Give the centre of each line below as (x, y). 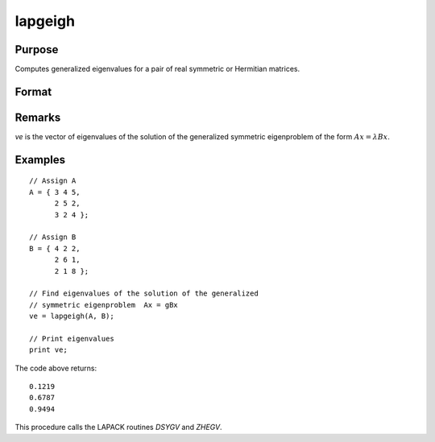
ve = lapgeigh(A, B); (72, 316)
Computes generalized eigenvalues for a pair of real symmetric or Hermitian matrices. (157, 69)
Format (33, 91)
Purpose (37, 50)
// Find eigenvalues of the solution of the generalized (144, 293)
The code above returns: (56, 368)
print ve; (48, 350)
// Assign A (53, 181)
